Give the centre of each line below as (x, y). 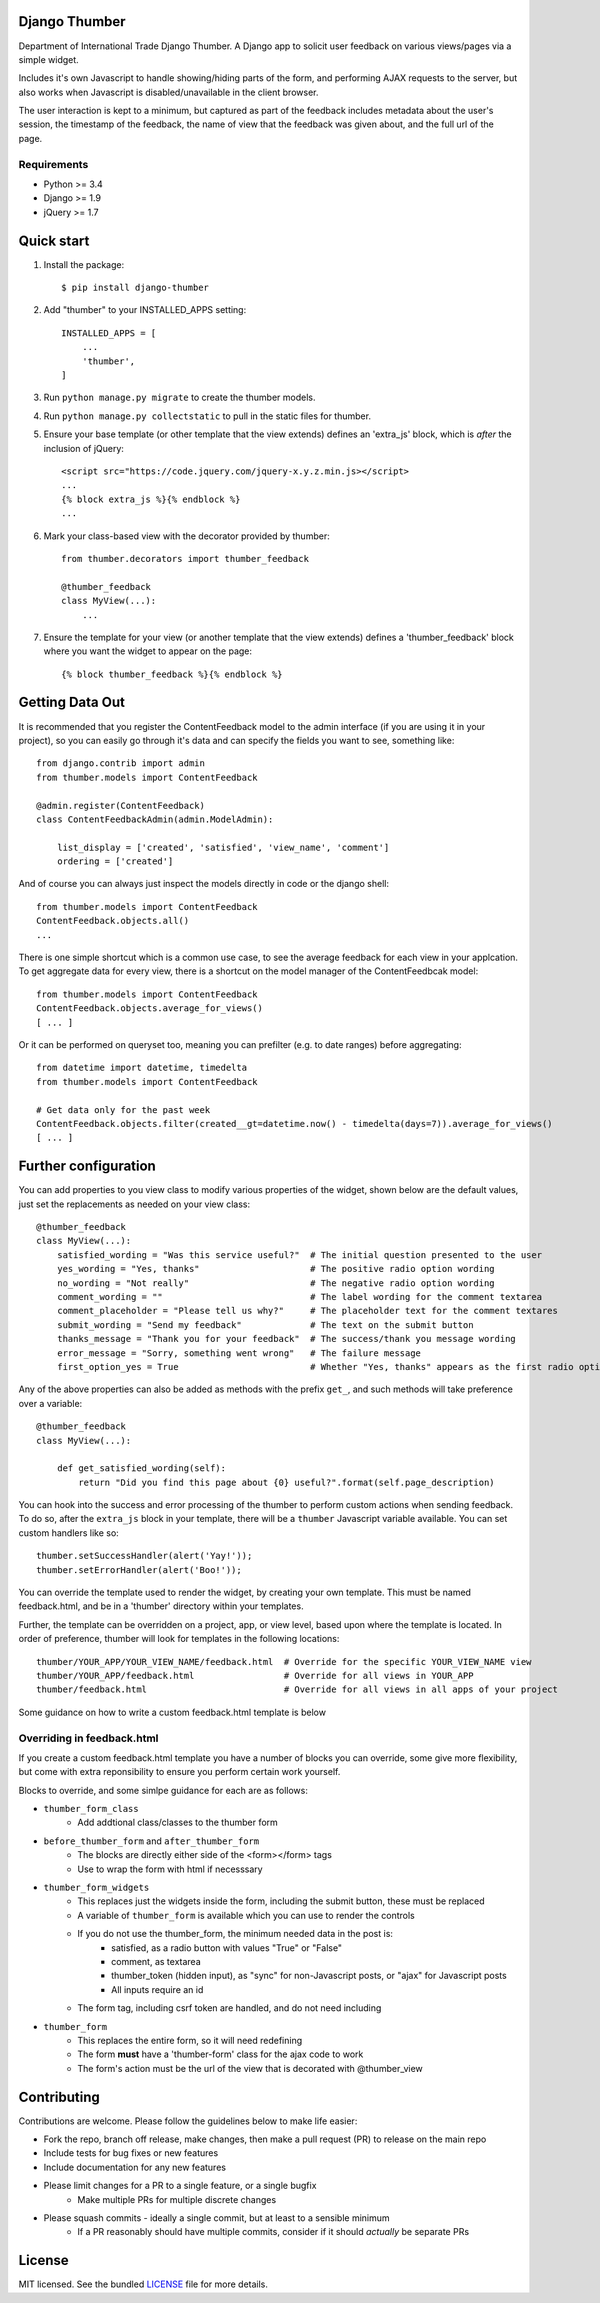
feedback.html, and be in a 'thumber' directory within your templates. (161, 1606)
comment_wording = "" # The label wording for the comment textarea (299, 1296)
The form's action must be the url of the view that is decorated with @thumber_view (250, 2068)
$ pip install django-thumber (135, 288)
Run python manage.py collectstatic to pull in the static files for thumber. (207, 416)
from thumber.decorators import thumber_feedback (185, 558)
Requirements (53, 164)
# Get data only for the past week (123, 1109)
